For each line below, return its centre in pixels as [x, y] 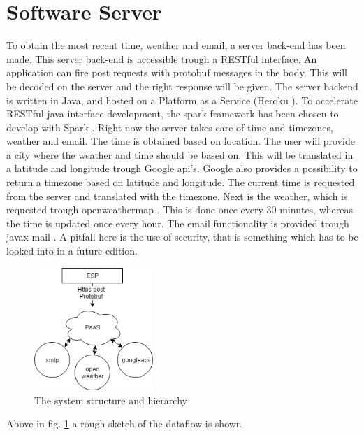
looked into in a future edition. [72, 251]
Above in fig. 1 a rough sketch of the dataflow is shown [124, 423]
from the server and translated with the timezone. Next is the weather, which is [177, 195]
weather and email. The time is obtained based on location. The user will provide [181, 141]
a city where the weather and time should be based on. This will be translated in [180, 154]
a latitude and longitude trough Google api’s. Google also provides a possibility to [182, 168]
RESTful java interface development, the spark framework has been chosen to [173, 114]
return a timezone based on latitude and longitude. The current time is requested [181, 182]
